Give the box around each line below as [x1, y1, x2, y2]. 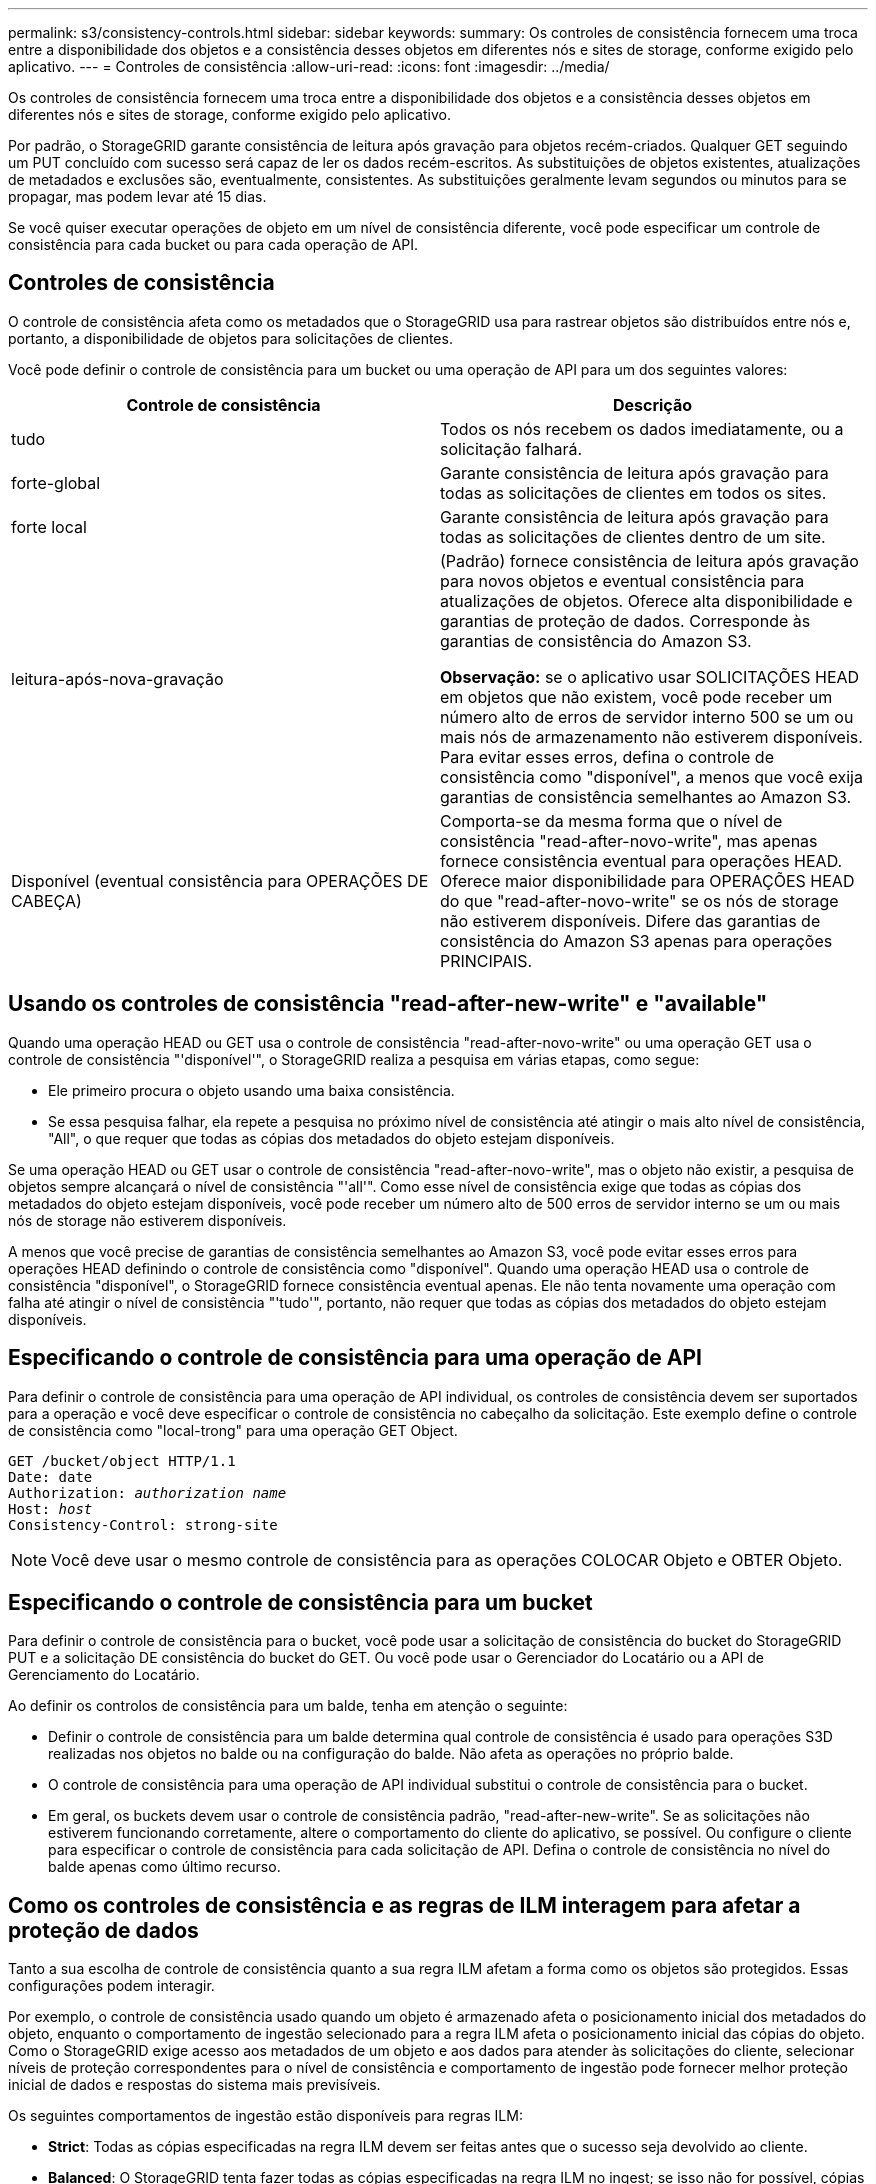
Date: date [8, 1468, 93, 1485]
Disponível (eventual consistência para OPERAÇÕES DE [11, 870, 429, 891]
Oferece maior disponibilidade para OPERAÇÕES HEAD [440, 870, 855, 891]
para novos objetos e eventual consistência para [440, 570, 805, 591]
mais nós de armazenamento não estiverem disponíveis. [440, 726, 863, 747]
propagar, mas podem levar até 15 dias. [8, 188, 267, 205]
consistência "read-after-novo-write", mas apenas [440, 830, 818, 851]
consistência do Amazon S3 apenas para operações [440, 930, 833, 951]
